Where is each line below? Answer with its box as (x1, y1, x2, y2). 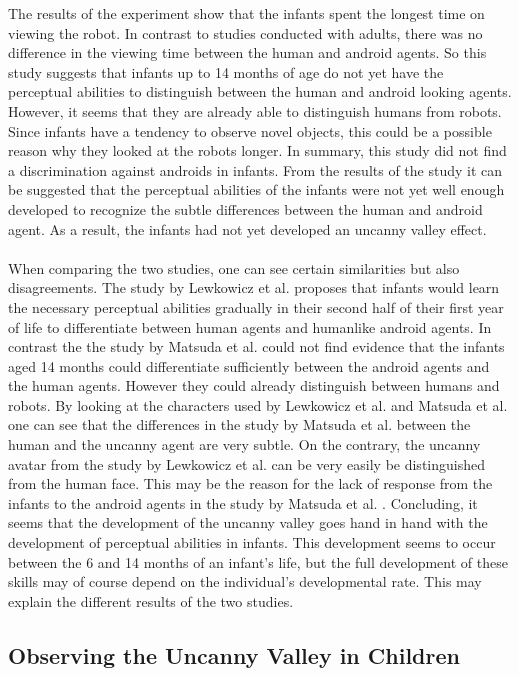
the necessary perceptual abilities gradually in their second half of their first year (8, 296, 504, 317)
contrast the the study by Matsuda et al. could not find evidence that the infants (8, 336, 505, 357)
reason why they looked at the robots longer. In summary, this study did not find (8, 140, 507, 161)
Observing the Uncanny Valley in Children (8, 639, 460, 670)
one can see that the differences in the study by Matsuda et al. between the (8, 414, 471, 435)
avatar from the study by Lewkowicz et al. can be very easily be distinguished (8, 453, 485, 474)
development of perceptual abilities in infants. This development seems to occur (8, 532, 496, 553)
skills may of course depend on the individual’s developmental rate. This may (8, 571, 482, 592)
